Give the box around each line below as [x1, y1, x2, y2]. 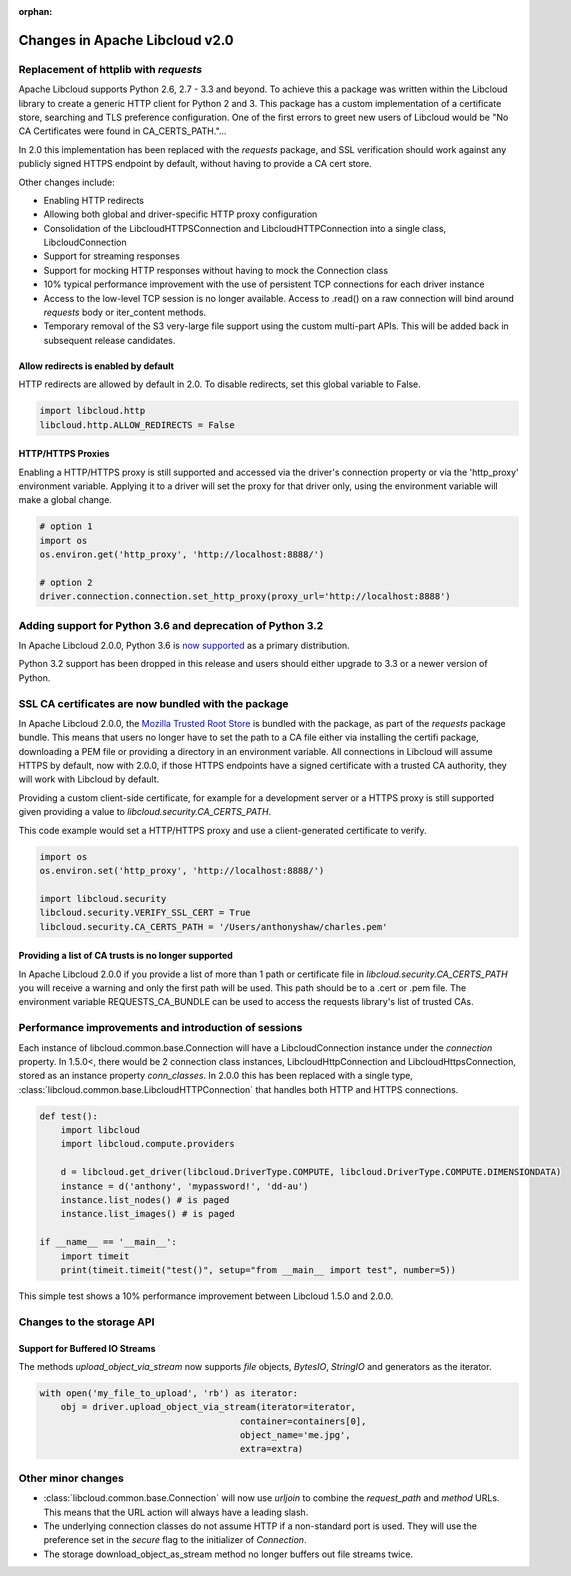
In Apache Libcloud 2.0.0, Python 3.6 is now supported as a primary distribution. [18, 640, 350, 651]
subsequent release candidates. [43, 334, 176, 346]
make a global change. [18, 494, 112, 506]
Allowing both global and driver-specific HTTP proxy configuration [43, 208, 318, 220]
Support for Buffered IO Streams [18, 1342, 156, 1354]
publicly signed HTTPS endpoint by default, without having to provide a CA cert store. [18, 158, 372, 170]
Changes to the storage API [18, 1315, 155, 1329]
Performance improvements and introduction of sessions [18, 1021, 303, 1035]
